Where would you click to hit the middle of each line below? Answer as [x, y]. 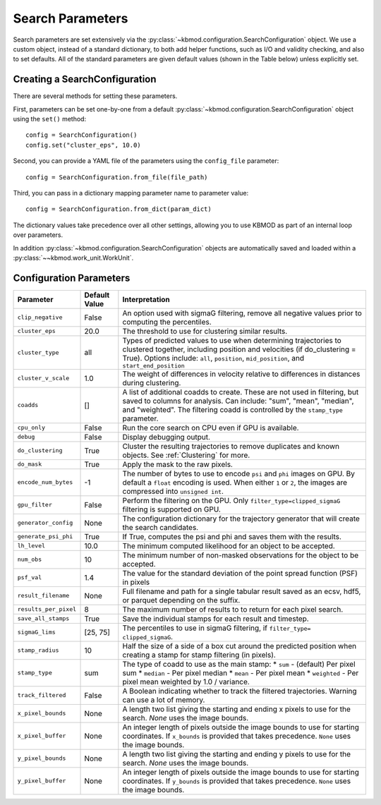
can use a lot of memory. [164, 700]
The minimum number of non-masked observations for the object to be [241, 555]
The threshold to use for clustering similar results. [205, 331]
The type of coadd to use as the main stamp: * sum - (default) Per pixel [239, 664]
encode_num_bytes [45, 482]
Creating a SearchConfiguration [85, 79]
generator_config [45, 523]
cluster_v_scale [43, 379]
